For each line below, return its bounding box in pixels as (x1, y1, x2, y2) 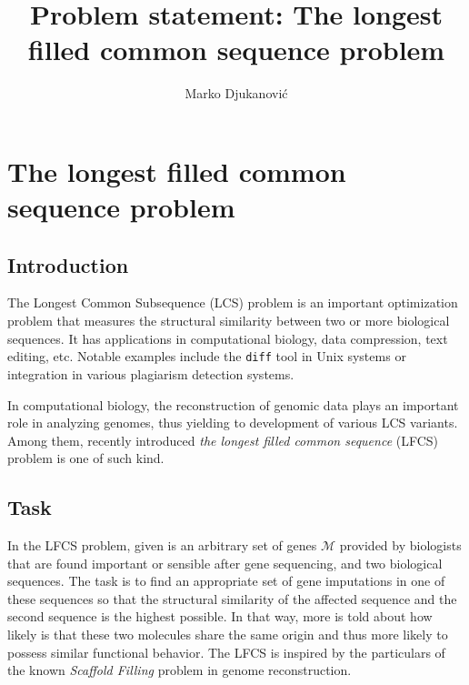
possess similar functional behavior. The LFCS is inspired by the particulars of (7, 642, 445, 661)
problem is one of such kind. (7, 448, 165, 468)
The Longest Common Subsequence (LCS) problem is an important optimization (7, 293, 458, 312)
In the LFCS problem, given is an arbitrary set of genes (7, 536, 317, 555)
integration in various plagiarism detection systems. (7, 364, 294, 383)
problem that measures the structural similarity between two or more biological (7, 311, 450, 330)
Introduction (7, 250, 129, 278)
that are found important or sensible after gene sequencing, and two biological (7, 553, 443, 572)
